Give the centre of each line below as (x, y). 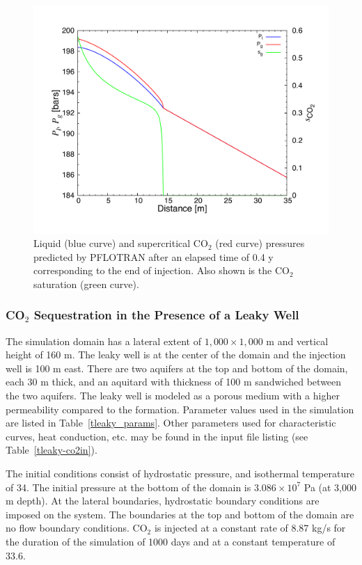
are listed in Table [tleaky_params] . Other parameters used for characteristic (171, 423)
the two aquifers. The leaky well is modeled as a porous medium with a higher (173, 396)
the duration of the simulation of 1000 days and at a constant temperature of (171, 542)
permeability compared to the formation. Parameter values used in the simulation (180, 409)
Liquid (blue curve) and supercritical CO (121, 243)
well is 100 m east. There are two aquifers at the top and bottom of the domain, (177, 368)
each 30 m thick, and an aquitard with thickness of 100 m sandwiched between (174, 382)
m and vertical (297, 341)
